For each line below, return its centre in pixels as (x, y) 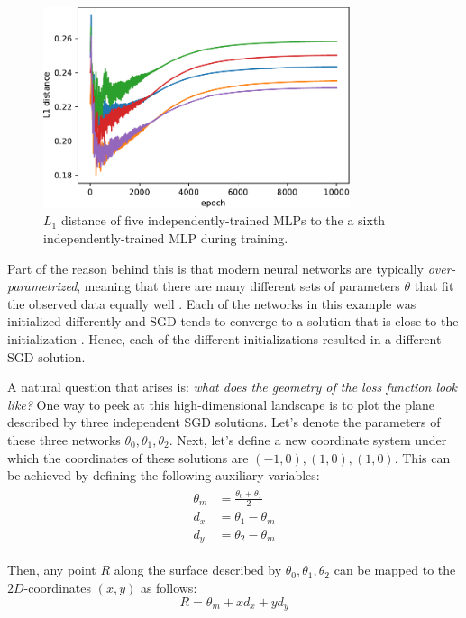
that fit (434, 286)
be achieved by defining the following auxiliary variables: (164, 475)
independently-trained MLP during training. (166, 238)
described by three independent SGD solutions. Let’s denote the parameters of (224, 422)
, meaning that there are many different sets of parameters (238, 286)
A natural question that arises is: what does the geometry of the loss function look (233, 387)
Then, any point (52, 570)
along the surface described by (198, 570)
